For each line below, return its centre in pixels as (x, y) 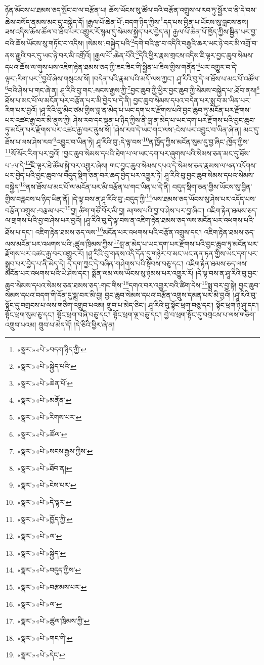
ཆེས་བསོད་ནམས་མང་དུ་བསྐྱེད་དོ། (45, 21)
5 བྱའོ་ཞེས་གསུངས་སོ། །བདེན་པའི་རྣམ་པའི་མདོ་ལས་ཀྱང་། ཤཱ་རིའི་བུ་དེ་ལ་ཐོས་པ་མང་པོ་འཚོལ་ (149, 78)
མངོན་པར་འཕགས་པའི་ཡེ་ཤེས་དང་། (47, 273)
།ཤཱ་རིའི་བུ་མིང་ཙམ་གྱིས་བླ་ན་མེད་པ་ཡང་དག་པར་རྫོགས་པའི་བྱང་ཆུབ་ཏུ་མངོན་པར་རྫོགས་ (145, 110)
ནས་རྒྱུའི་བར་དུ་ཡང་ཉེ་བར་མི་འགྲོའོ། (48, 55)
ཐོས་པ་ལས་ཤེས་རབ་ (29, 141)
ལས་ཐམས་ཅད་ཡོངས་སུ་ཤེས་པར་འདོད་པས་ (204, 198)
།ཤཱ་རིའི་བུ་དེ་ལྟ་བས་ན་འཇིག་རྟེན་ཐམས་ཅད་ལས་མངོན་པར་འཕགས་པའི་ (169, 220)
